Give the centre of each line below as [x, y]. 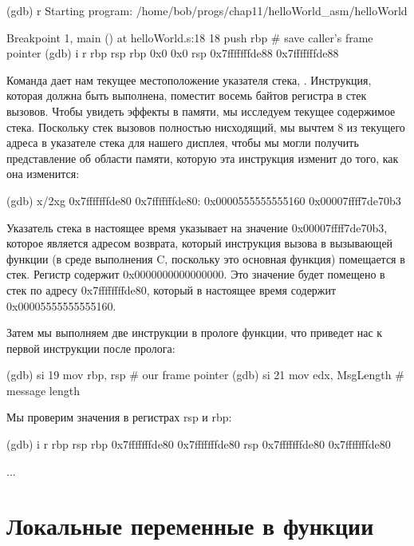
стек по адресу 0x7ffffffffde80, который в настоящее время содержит [172, 289]
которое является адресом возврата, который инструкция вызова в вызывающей [200, 243]
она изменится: [43, 174]
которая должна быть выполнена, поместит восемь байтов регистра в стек [187, 95]
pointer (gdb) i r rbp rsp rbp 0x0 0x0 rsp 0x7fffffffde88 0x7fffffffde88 [173, 53]
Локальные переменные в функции [190, 526]
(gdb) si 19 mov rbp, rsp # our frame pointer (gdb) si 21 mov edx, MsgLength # [205, 375]
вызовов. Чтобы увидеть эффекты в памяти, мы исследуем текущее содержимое [201, 111]
